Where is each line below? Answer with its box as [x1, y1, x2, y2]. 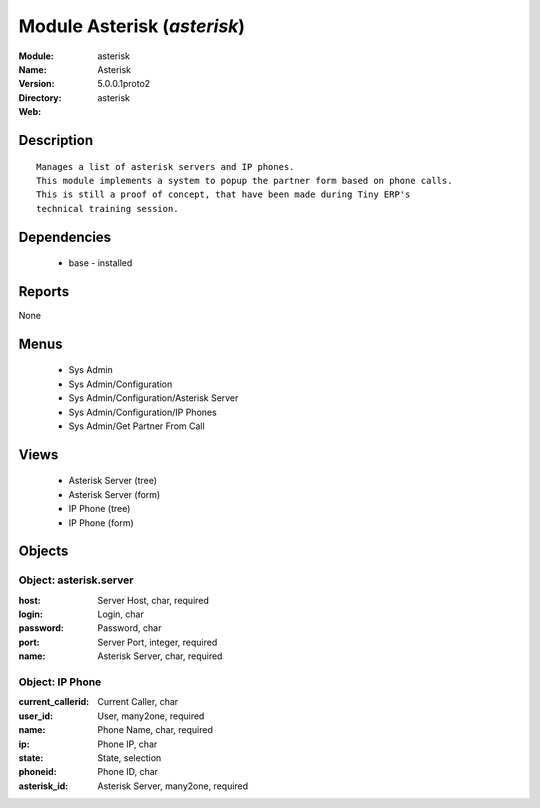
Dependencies [18, 228, 112, 245]
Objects [18, 543, 69, 560]
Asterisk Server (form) [68, 488, 161, 500]
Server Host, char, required [97, 594, 210, 606]
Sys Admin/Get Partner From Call [68, 420, 205, 432]
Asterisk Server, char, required [97, 650, 223, 662]
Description [18, 131, 94, 149]
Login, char [97, 608, 144, 620]
